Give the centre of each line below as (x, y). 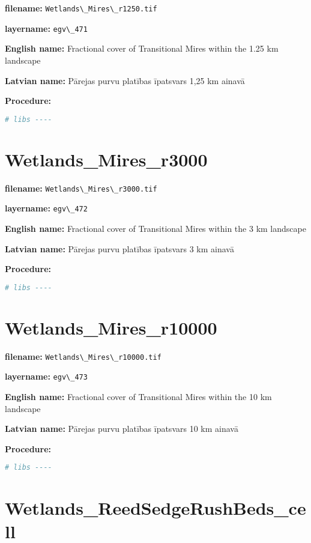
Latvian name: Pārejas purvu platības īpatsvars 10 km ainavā (122, 429)
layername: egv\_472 (46, 208)
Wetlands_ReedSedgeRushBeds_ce (155, 507)
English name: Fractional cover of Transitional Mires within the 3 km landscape (155, 228)
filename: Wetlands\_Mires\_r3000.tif (81, 188)
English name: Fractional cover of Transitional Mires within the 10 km (138, 397)
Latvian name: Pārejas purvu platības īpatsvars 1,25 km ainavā (125, 80)
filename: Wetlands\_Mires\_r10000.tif (83, 356)
